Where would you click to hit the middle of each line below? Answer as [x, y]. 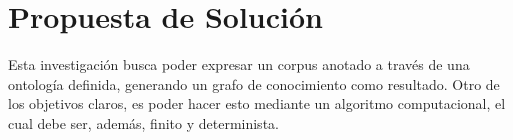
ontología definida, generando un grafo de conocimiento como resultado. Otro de [254, 83]
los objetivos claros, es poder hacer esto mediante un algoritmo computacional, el [257, 103]
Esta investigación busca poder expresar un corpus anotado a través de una [239, 64]
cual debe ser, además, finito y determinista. [143, 122]
